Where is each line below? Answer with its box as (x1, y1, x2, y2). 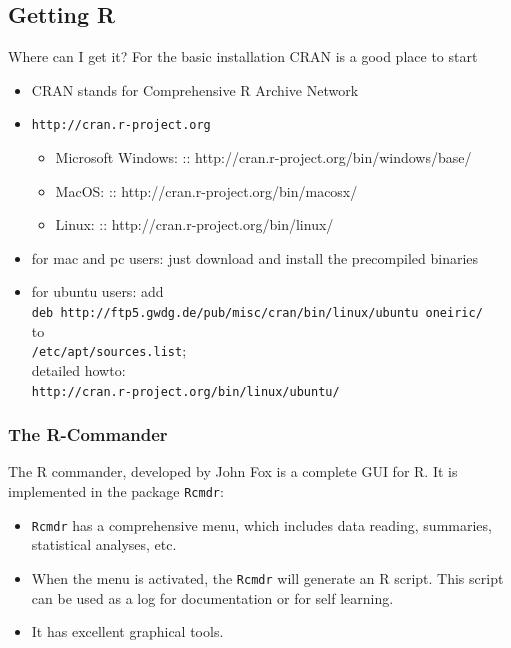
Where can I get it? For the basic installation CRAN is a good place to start (8, 46, 478, 67)
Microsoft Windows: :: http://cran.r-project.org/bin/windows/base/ (55, 147, 472, 168)
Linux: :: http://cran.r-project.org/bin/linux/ (55, 214, 334, 235)
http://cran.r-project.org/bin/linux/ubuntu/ (31, 384, 340, 399)
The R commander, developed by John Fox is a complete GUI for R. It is (8, 461, 458, 482)
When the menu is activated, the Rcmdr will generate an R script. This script (31, 567, 504, 588)
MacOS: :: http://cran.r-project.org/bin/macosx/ (55, 180, 358, 201)
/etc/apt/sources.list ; (31, 340, 187, 361)
